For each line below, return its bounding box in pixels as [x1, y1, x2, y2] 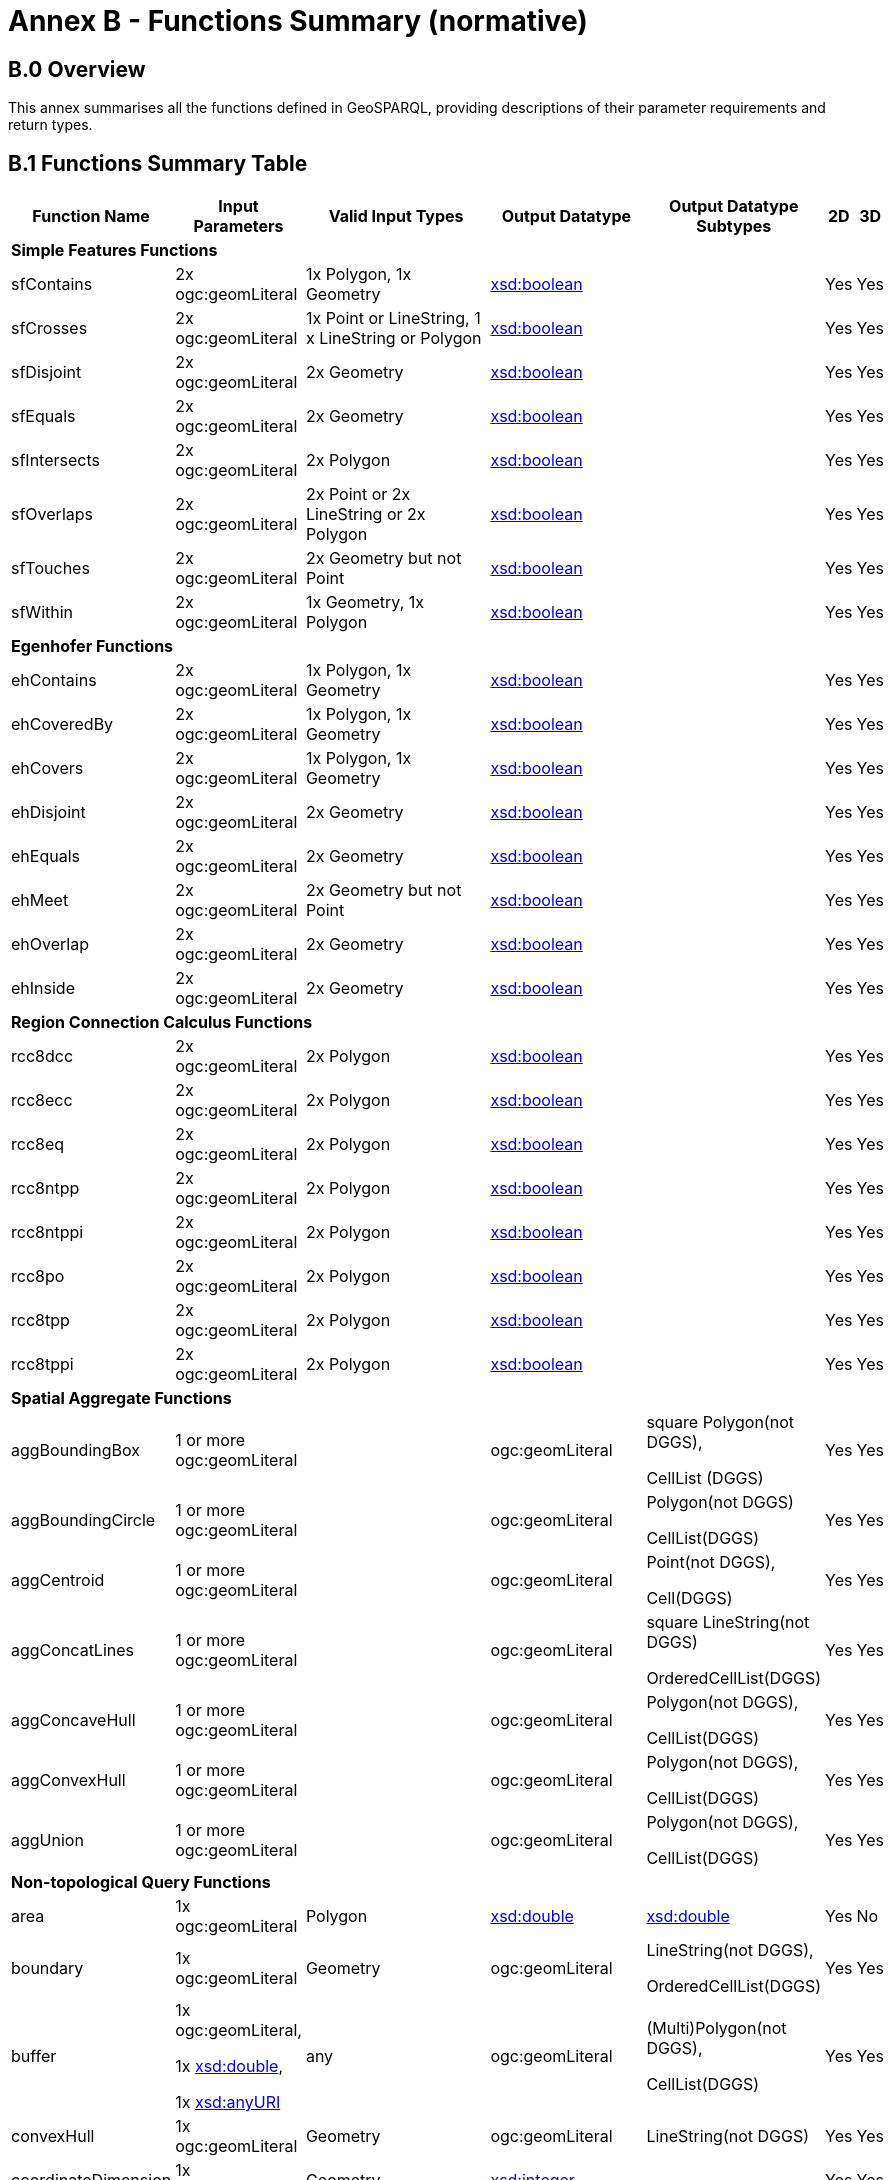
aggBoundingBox [11, 1440, 140, 1461]
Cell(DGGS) [646, 1588, 733, 1609]
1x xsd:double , [175, 2056, 283, 2077]
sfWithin [11, 602, 74, 623]
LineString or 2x [305, 504, 426, 525]
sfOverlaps [11, 504, 93, 525]
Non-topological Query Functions [11, 1872, 271, 1893]
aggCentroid [11, 1570, 105, 1591]
